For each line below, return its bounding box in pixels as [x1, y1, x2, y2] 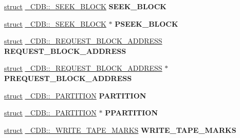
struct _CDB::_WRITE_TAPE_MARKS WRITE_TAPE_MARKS [4, 124, 236, 135]
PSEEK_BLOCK [115, 18, 178, 29]
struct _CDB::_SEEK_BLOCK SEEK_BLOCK [4, 1, 167, 11]
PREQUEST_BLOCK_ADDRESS [4, 72, 132, 83]
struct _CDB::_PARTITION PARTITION [4, 90, 146, 101]
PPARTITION [105, 107, 158, 118]
